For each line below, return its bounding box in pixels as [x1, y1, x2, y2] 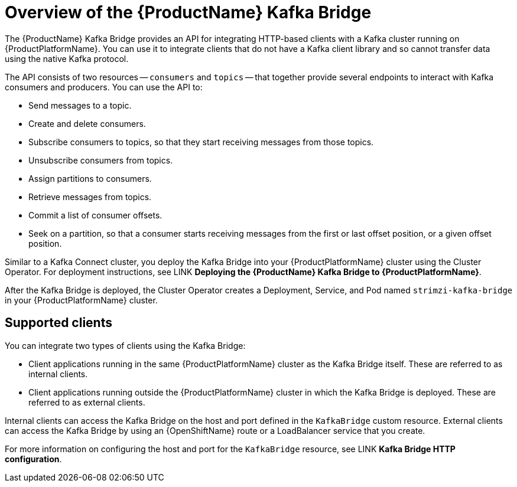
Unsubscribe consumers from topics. [28, 155, 173, 165]
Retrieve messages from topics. [28, 191, 152, 202]
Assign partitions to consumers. [28, 173, 152, 184]
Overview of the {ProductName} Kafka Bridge [5, 2, 372, 22]
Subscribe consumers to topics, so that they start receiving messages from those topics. [28, 136, 374, 147]
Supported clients [5, 315, 112, 331]
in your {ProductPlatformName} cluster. [5, 295, 158, 305]
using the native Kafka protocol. [5, 53, 129, 64]
